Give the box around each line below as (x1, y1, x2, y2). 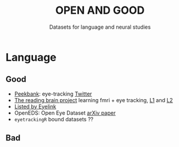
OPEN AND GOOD (55, 4, 145, 17)
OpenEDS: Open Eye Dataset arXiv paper (14, 109, 116, 117)
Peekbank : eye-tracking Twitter (14, 90, 92, 97)
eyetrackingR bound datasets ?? (14, 115, 94, 122)
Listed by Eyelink (14, 103, 56, 110)
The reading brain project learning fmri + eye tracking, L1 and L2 (14, 96, 173, 103)
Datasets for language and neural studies (49, 23, 151, 30)
